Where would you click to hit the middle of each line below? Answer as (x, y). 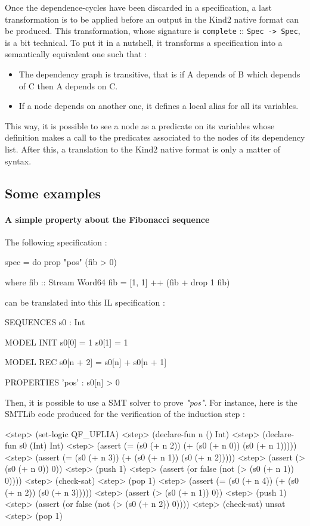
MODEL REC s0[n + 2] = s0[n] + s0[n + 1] (86, 362)
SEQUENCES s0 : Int (45, 322)
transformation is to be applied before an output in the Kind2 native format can (152, 19)
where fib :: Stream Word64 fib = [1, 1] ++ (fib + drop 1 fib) (117, 281)
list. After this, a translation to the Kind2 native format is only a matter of (143, 149)
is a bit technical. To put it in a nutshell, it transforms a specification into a (144, 42)
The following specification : (56, 242)
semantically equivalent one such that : (76, 54)
